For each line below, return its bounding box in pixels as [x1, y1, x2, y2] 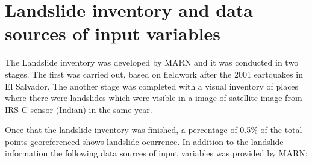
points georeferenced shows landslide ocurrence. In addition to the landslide [5, 135, 284, 147]
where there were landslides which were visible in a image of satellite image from [5, 91, 302, 104]
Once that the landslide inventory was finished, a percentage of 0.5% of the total [5, 123, 302, 136]
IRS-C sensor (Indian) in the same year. [5, 103, 152, 115]
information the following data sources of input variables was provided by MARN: [5, 147, 308, 159]
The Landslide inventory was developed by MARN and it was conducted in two [5, 56, 299, 69]
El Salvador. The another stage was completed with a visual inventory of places [5, 79, 299, 92]
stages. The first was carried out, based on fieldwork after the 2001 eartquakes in [5, 67, 303, 80]
